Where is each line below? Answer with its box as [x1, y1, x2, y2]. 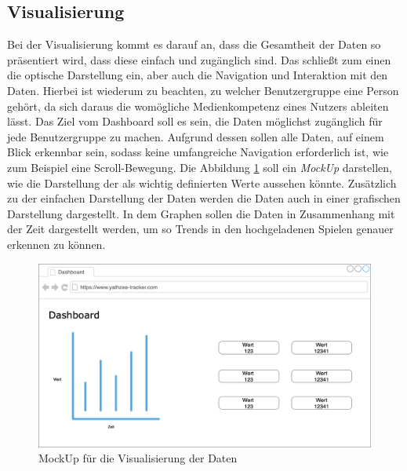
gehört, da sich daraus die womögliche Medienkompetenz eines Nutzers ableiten [7, 97, 389, 114]
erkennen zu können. [7, 235, 106, 252]
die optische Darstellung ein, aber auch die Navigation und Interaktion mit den [7, 67, 388, 83]
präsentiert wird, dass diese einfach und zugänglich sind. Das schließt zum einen [7, 51, 391, 68]
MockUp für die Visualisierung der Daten [38, 450, 238, 466]
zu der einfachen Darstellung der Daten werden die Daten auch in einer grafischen [7, 190, 401, 206]
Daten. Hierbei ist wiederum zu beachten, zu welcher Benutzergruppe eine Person [7, 82, 399, 98]
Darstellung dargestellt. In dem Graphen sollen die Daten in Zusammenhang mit [7, 205, 395, 221]
